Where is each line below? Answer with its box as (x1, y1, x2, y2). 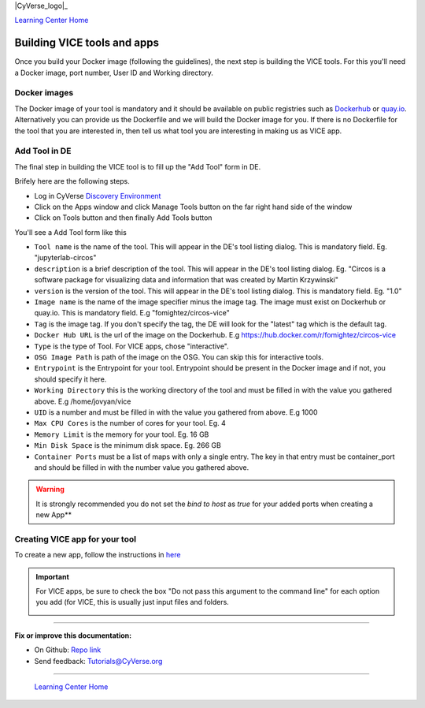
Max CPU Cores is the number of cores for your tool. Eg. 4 (34, 419, 226, 428)
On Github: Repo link (34, 645, 102, 654)
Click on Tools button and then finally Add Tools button (34, 213, 213, 222)
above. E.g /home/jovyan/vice (34, 397, 131, 406)
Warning (35, 485, 65, 494)
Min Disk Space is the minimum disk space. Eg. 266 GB (34, 441, 222, 450)
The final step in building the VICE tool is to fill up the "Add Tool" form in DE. (14, 162, 261, 171)
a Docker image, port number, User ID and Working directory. (14, 68, 214, 77)
